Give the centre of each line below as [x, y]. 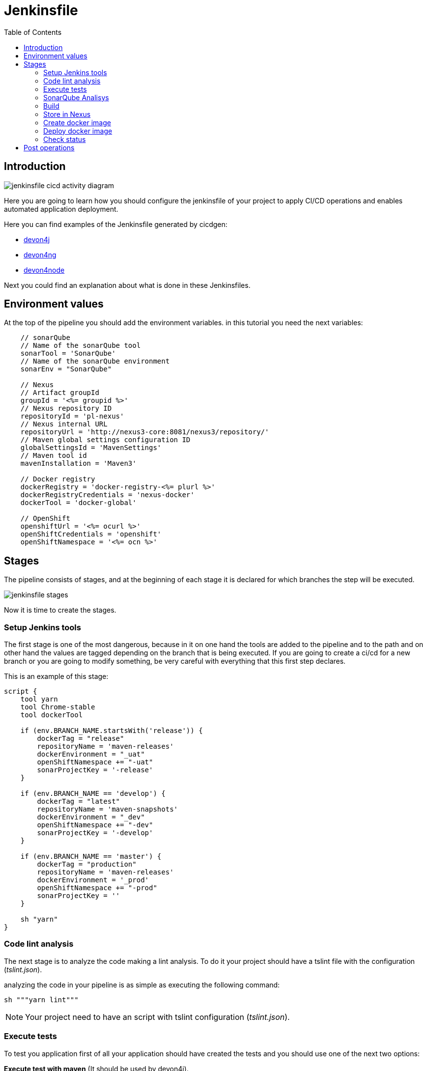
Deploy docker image [78, 131]
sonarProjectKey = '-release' [95, 770]
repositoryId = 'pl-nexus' [72, 416]
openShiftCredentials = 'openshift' [91, 534]
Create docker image [77, 122]
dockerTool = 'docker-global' [78, 503]
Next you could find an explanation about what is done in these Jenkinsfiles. [127, 285]
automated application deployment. [61, 209]
